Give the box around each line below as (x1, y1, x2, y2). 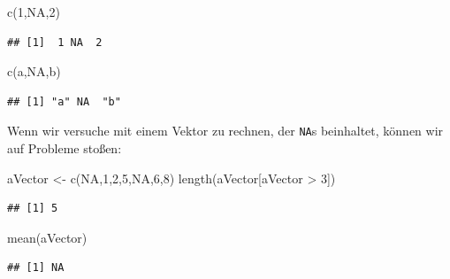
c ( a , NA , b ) (7, 62, 61, 81)
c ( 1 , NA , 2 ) (7, 3, 60, 20)
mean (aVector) (7, 228, 88, 246)
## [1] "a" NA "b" (7, 95, 121, 108)
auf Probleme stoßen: (7, 139, 122, 158)
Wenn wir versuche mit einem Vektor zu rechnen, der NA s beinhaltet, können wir (7, 121, 444, 140)
